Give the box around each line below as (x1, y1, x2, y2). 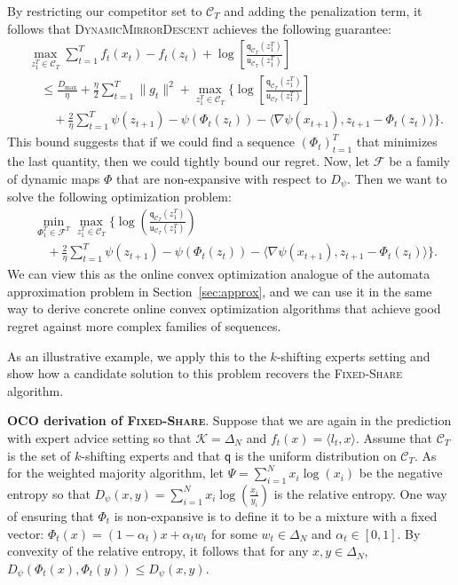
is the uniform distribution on (234, 446, 397, 464)
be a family (389, 151, 450, 170)
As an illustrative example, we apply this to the (7, 346, 266, 365)
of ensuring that (7, 506, 94, 525)
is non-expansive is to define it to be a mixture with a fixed (114, 506, 438, 525)
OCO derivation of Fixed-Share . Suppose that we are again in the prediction (7, 411, 452, 430)
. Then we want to (347, 169, 447, 187)
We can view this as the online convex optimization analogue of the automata (7, 265, 430, 283)
